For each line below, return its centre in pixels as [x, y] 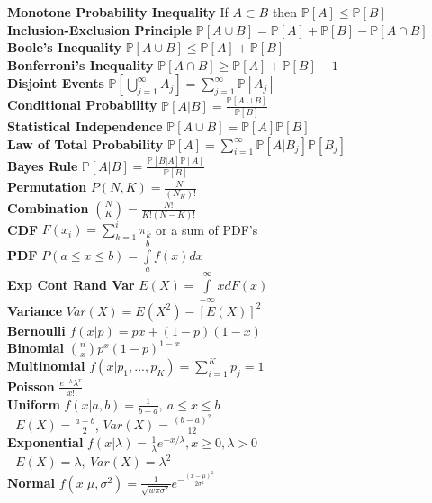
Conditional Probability [82, 105]
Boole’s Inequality [64, 47]
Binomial [36, 348]
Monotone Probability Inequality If [118, 12]
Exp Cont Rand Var [71, 285]
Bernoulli [36, 330]
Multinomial [46, 366]
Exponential [45, 442]
